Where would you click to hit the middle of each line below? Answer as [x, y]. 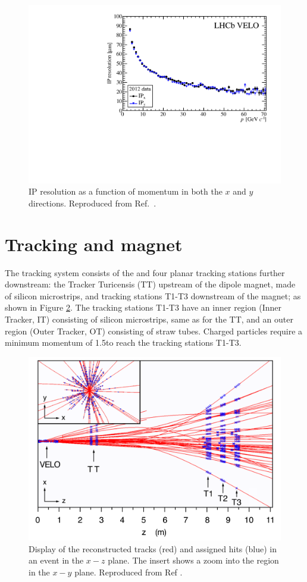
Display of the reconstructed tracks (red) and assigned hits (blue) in [153, 548]
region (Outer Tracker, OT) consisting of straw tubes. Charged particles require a [154, 331]
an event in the [56, 560]
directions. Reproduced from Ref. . [93, 203]
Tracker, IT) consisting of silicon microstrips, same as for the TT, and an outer [149, 319]
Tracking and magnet [94, 244]
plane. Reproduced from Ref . [129, 572]
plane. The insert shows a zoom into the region [193, 560]
